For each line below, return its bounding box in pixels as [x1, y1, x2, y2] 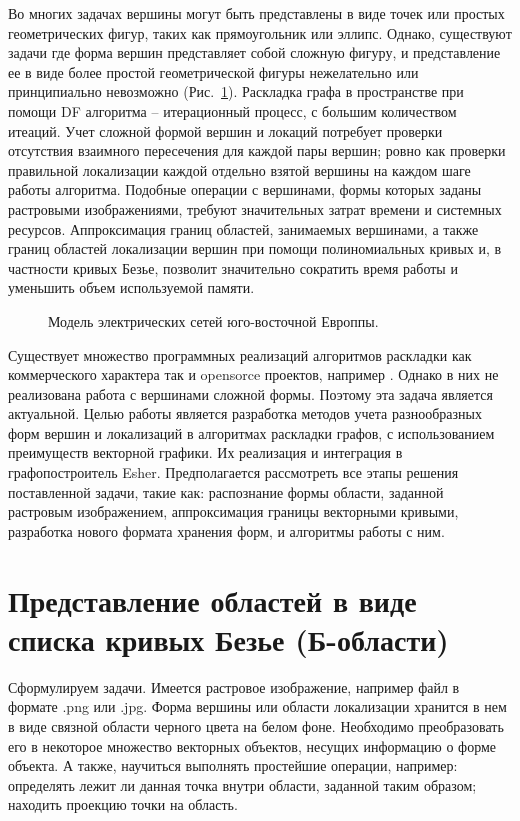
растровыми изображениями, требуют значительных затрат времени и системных [8, 198, 502, 219]
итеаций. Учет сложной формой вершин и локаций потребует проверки [8, 120, 443, 141]
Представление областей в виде [8, 579, 417, 620]
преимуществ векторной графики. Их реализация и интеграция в [8, 442, 403, 463]
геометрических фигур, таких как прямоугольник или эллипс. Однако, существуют [8, 22, 512, 43]
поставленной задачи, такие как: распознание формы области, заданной [8, 481, 444, 502]
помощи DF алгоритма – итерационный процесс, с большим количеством [8, 100, 457, 121]
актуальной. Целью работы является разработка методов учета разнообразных [8, 403, 482, 424]
